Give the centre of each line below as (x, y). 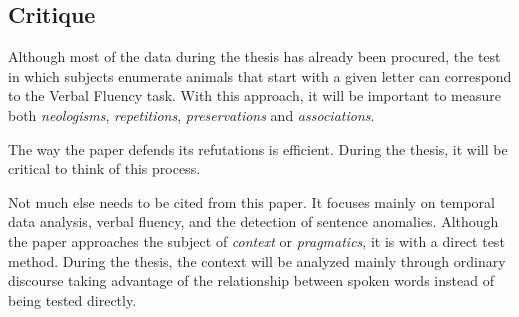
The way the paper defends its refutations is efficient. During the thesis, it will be (258, 148)
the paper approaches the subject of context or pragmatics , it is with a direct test (256, 240)
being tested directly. (72, 299)
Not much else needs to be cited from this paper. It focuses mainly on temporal (251, 201)
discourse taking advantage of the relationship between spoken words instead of (251, 280)
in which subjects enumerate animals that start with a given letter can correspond (260, 75)
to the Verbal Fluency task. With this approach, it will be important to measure (254, 95)
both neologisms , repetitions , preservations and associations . (191, 114)
